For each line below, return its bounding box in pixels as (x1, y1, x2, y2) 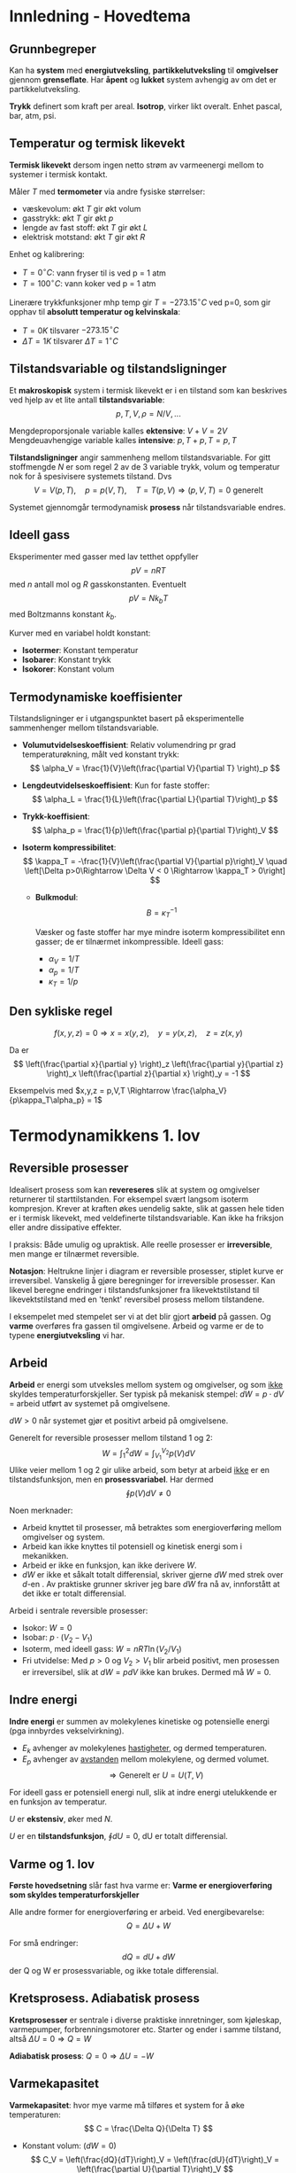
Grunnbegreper (9, 42, 97, 57)
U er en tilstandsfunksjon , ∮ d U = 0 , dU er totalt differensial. (9, 1831, 228, 1842)
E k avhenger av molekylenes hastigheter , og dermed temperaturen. (21, 1742, 268, 1756)
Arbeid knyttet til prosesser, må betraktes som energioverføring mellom (21, 1523, 282, 1533)
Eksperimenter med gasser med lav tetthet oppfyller (9, 551, 199, 562)
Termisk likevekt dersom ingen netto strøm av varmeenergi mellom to (9, 160, 264, 170)
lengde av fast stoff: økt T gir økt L (21, 222, 148, 232)
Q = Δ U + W (126, 1920, 171, 1931)
